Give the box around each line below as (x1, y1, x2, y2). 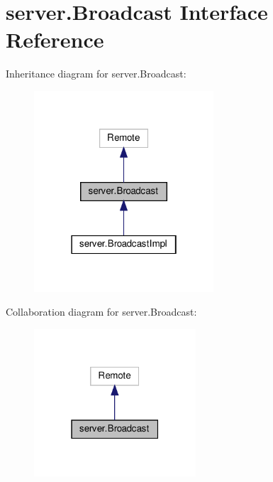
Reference (6, 25, 104, 54)
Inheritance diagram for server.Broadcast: (6, 66, 186, 81)
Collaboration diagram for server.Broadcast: (6, 304, 197, 319)
